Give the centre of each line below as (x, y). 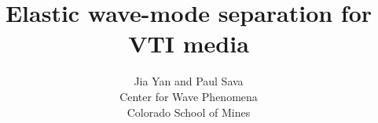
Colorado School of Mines (189, 112)
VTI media (189, 43)
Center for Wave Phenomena (189, 96)
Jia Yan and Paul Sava (189, 81)
